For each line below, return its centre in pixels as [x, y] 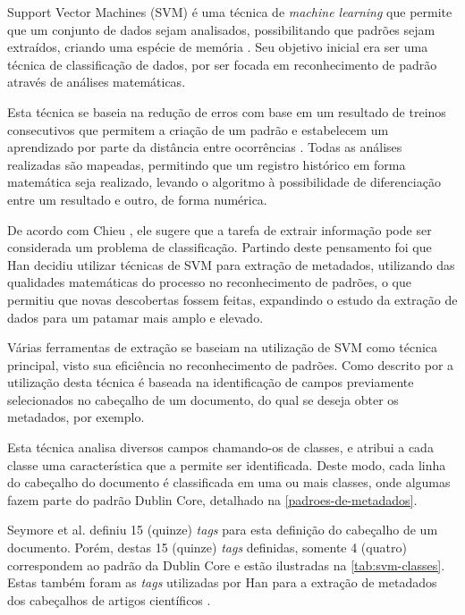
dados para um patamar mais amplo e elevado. [135, 317]
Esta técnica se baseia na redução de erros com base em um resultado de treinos [227, 111]
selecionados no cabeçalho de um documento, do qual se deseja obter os [203, 399]
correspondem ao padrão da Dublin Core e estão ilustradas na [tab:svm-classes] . [226, 564]
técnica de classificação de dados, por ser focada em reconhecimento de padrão [222, 64]
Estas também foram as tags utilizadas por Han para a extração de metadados [222, 582]
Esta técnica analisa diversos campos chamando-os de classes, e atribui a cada [220, 447]
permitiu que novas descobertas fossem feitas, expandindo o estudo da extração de [232, 299]
